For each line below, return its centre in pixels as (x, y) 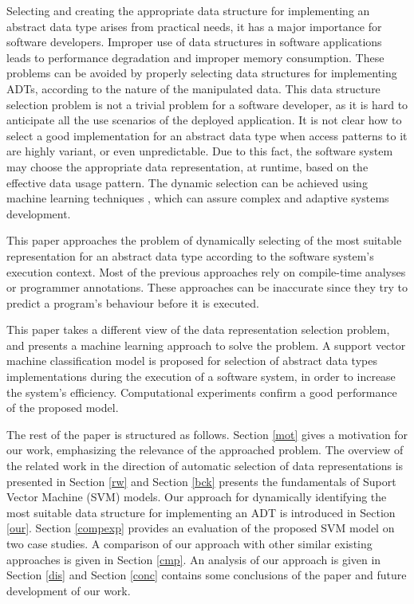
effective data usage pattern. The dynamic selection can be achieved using (187, 182)
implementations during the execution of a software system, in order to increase (201, 377)
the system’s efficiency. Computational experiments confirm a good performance (202, 392)
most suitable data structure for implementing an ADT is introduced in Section (201, 512)
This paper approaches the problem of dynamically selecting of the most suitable (204, 240)
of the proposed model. (63, 408)
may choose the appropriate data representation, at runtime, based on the (187, 166)
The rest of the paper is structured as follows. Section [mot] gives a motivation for (207, 434)
